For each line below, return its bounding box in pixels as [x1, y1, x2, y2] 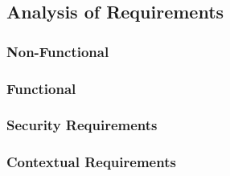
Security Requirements [6, 115, 158, 135]
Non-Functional [6, 41, 109, 61]
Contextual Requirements [6, 152, 176, 172]
